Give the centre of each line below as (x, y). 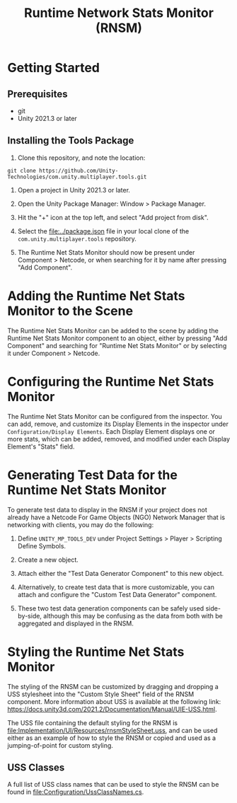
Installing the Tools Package (71, 140)
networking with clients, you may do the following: (81, 524)
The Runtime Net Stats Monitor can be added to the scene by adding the (113, 330)
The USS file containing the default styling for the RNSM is (93, 722)
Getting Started (54, 68)
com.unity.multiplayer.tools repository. (77, 238)
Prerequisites (37, 94)
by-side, (30, 616)
